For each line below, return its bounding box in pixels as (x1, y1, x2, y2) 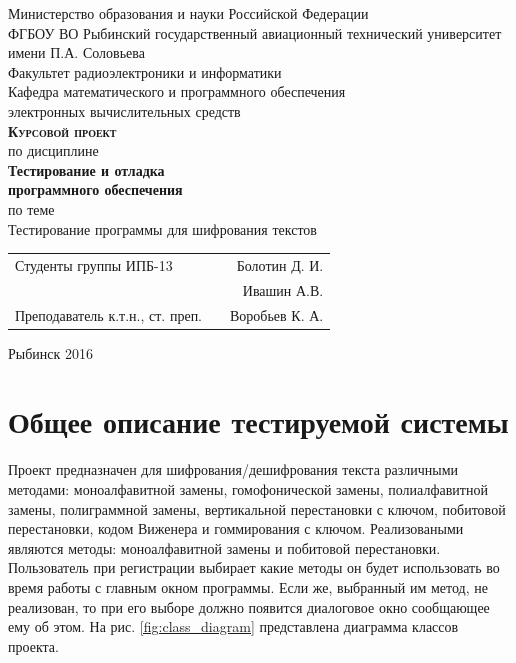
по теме (8, 198, 55, 219)
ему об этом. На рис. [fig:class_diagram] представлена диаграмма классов (8, 616, 459, 637)
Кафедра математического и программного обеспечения (8, 81, 346, 102)
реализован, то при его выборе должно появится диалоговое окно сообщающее (8, 596, 490, 617)
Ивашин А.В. (242, 279, 324, 300)
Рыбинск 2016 (8, 342, 93, 363)
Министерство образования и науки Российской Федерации (8, 3, 369, 23)
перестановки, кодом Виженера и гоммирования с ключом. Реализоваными (8, 518, 464, 539)
